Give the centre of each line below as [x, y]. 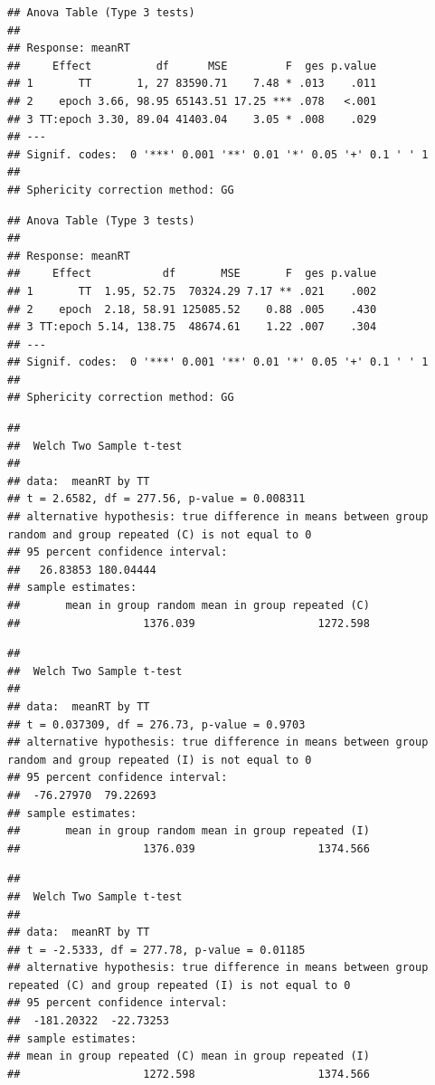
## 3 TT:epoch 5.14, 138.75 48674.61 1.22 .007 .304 [192, 327]
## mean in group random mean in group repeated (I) [189, 831]
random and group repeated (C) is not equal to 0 [160, 534]
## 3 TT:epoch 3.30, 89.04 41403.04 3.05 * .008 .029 [192, 119]
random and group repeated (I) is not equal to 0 [160, 760]
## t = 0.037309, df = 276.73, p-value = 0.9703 [156, 724]
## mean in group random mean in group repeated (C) [189, 605]
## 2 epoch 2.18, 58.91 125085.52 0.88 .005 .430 [192, 309]
